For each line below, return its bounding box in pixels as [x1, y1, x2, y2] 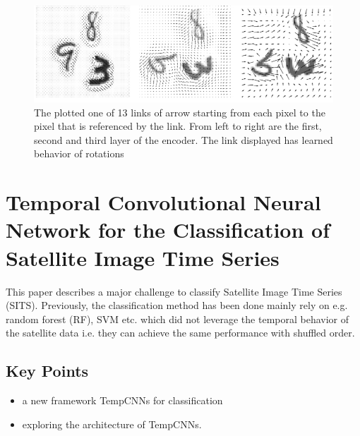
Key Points [6, 360, 89, 382]
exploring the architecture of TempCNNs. [22, 416, 202, 431]
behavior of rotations [34, 146, 124, 161]
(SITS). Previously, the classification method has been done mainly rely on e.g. [6, 298, 348, 313]
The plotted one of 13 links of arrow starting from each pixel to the [34, 104, 325, 119]
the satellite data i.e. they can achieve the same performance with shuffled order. [6, 325, 355, 340]
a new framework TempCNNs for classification [22, 393, 223, 408]
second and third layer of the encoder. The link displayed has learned [34, 132, 333, 147]
